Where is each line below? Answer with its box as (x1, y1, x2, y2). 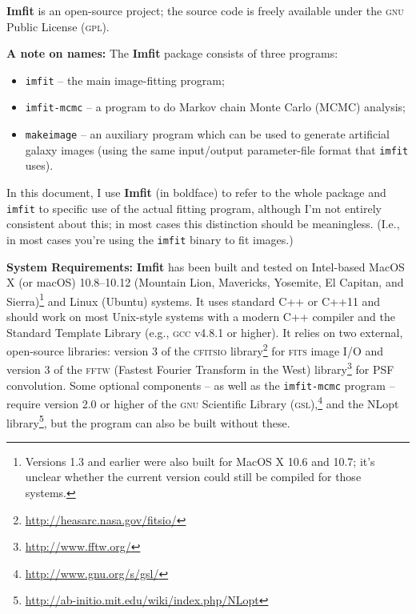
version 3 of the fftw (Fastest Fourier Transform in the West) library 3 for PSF (6, 359, 394, 378)
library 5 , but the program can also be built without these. (6, 411, 290, 431)
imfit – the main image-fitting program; (25, 71, 225, 88)
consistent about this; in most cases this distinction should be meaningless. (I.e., (6, 215, 400, 232)
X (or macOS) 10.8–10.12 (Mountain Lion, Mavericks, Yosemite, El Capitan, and (6, 274, 404, 291)
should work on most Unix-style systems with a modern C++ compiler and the (6, 307, 395, 324)
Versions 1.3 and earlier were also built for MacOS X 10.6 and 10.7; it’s (25, 452, 375, 469)
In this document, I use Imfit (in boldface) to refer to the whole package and (6, 184, 386, 200)
